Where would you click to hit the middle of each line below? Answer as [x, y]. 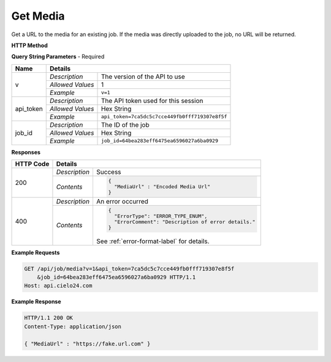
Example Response [36, 302]
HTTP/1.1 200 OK [49, 318]
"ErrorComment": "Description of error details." [185, 221]
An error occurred [122, 201]
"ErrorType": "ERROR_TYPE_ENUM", [161, 216]
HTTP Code [32, 164]
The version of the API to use [143, 77]
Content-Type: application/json [73, 326]
